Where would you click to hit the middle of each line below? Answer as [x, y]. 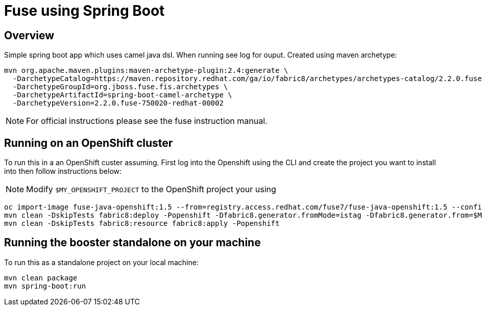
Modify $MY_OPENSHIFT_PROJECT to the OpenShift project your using [151, 189]
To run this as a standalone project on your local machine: [101, 262]
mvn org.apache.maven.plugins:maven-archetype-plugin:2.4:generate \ [146, 71]
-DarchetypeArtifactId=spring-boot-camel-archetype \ [122, 95]
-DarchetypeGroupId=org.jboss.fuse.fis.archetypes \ [120, 87]
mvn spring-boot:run [45, 286]
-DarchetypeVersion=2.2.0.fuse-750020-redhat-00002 [118, 103]
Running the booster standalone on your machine [132, 243]
